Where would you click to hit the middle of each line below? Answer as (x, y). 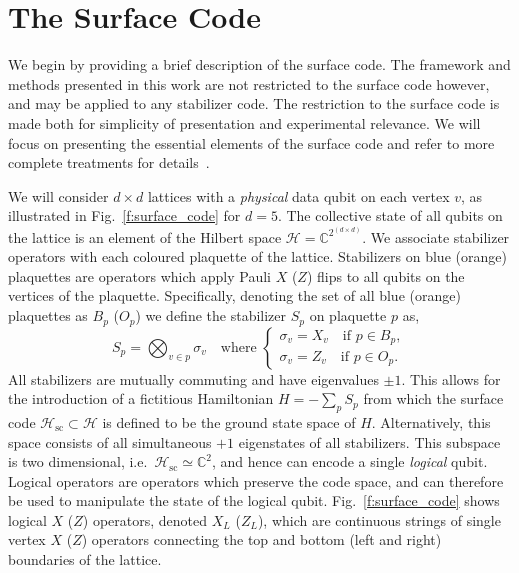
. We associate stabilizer (436, 236)
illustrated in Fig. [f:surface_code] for (124, 215)
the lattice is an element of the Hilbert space (145, 236)
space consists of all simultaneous (110, 441)
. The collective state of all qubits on (390, 215)
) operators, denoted (145, 519)
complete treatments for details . (109, 162)
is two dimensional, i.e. (78, 461)
